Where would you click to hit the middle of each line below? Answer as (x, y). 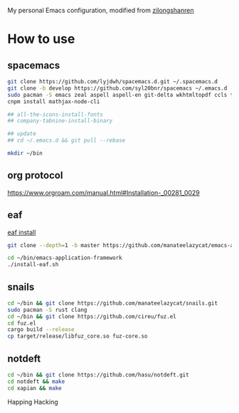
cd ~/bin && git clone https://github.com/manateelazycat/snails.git (113, 303)
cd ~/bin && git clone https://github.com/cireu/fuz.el (92, 316)
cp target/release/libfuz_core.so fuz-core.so (78, 336)
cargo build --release (41, 330)
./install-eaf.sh (33, 265)
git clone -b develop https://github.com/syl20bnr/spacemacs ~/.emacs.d (117, 88)
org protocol (35, 176)
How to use (41, 39)
